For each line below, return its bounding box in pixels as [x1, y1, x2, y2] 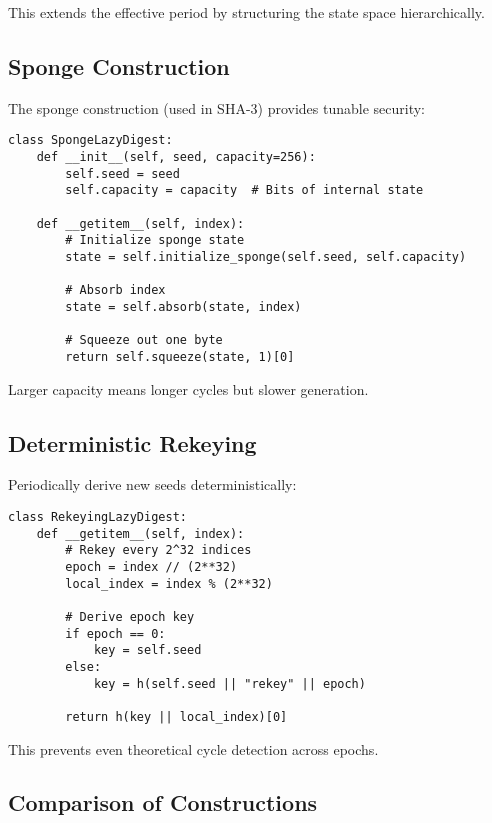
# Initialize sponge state [65, 233, 245, 248]
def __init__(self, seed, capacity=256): [36, 150, 316, 165]
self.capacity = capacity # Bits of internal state [65, 183, 424, 198]
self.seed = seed [65, 166, 180, 181]
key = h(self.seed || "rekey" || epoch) [93, 676, 366, 691]
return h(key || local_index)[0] [65, 709, 288, 724]
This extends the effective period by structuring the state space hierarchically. [8, 2, 485, 22]
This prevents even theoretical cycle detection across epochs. [8, 738, 379, 759]
